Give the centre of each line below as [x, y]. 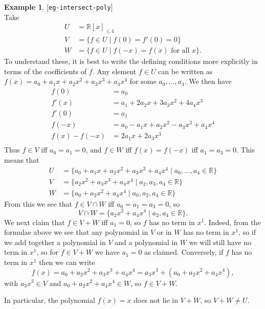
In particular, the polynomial [50, 300]
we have [107, 252]
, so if [247, 232]
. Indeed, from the [233, 222]
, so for [48, 252]
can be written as [185, 71]
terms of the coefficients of [46, 71]
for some [143, 81]
